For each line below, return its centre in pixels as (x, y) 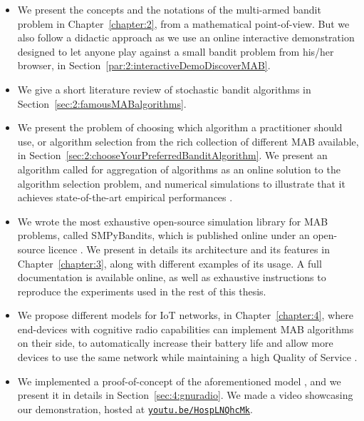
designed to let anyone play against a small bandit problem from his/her (176, 51)
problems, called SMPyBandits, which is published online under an (163, 235)
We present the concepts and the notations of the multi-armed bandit (169, 9)
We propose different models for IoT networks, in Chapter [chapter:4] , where (185, 315)
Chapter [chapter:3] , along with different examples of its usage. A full (170, 263)
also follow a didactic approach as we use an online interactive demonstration (186, 37)
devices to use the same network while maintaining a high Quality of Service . (187, 357)
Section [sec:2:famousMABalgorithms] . (102, 103)
